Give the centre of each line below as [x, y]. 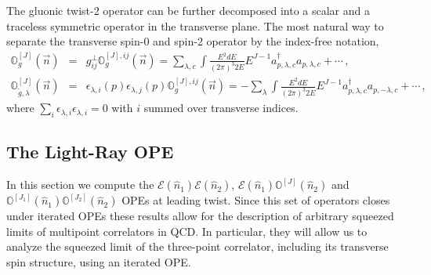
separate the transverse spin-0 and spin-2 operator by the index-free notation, [193, 41]
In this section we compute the [80, 185]
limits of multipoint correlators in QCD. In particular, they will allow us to [187, 231]
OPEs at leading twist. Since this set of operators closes [256, 200]
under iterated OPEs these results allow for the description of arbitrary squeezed [200, 216]
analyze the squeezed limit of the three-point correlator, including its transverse [197, 246]
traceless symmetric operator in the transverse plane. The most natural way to [195, 25]
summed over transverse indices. [221, 108]
